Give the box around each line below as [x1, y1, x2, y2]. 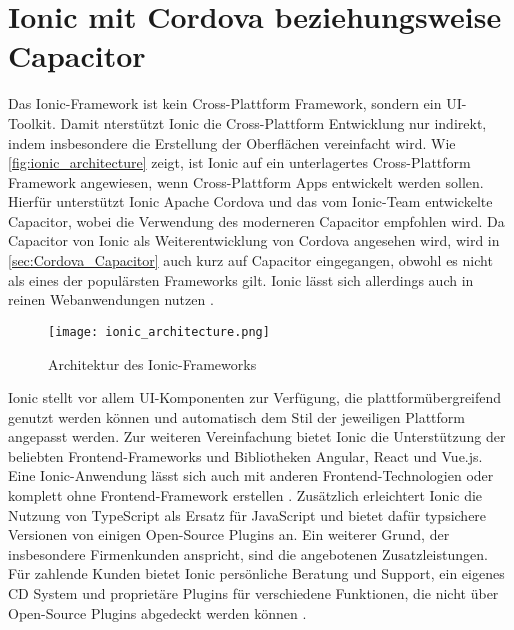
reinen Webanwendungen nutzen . [8, 289, 214, 310]
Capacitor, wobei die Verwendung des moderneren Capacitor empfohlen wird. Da [8, 210, 505, 231]
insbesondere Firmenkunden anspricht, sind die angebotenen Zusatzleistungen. [8, 543, 488, 564]
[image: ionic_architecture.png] [48, 324, 270, 339]
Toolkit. [8, 112, 56, 133]
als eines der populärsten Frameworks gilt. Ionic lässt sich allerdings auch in [8, 269, 474, 290]
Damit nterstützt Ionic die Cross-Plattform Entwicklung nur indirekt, [60, 112, 487, 133]
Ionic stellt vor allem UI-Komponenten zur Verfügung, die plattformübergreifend [8, 387, 502, 408]
